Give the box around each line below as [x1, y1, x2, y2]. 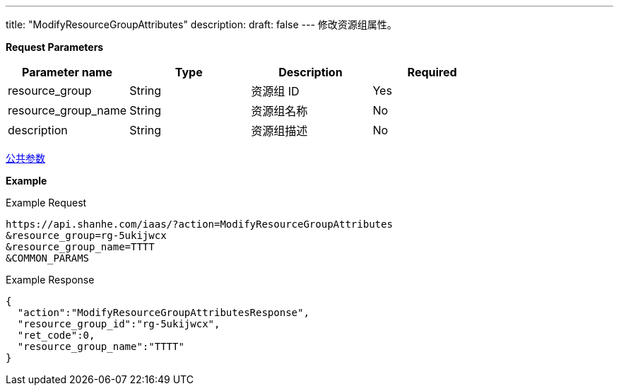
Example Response [6, 274, 95, 286]
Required [407, 65, 457, 79]
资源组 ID [251, 84, 300, 98]
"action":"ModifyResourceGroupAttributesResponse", [17, 307, 309, 318]
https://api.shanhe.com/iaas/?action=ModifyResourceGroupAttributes [6, 218, 393, 230]
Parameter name [22, 65, 113, 79]
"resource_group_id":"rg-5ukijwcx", [17, 318, 220, 329]
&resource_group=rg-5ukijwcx [6, 230, 167, 241]
